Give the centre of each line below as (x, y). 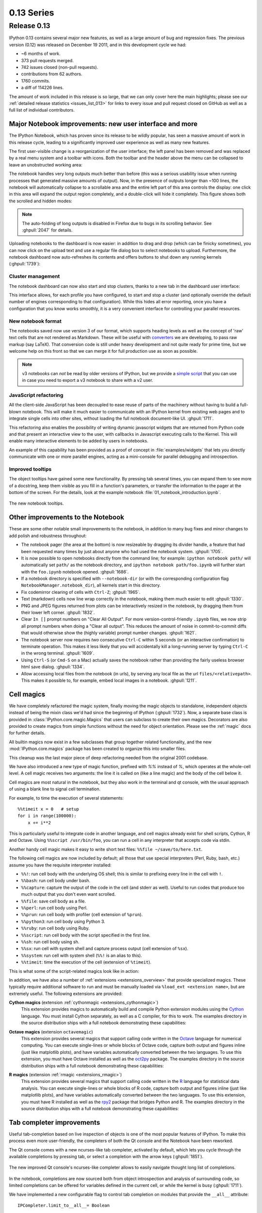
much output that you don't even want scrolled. (68, 894)
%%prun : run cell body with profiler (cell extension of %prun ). (82, 915)
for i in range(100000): (47, 816)
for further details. (27, 733)
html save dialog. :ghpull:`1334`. (53, 667)
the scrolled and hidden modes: (41, 201)
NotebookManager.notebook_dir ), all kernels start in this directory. (91, 585)
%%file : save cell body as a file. (53, 901)
